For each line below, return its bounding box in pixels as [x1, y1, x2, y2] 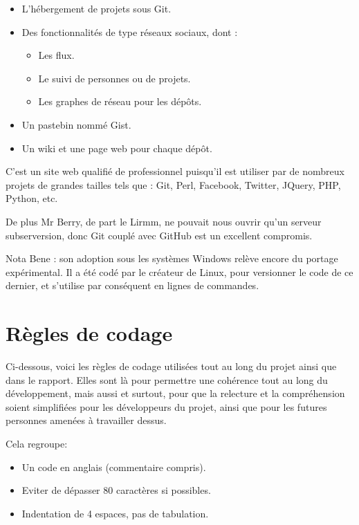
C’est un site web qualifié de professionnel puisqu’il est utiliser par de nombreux [6, 164, 344, 178]
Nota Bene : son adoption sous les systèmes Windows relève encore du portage [6, 251, 338, 266]
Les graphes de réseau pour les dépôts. [38, 94, 202, 109]
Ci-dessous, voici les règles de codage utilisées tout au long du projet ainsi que [6, 359, 337, 374]
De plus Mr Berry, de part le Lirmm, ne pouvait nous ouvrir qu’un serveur [6, 214, 322, 228]
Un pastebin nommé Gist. [21, 117, 131, 131]
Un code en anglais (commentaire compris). [21, 459, 206, 474]
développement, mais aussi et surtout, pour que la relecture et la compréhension [6, 386, 345, 400]
